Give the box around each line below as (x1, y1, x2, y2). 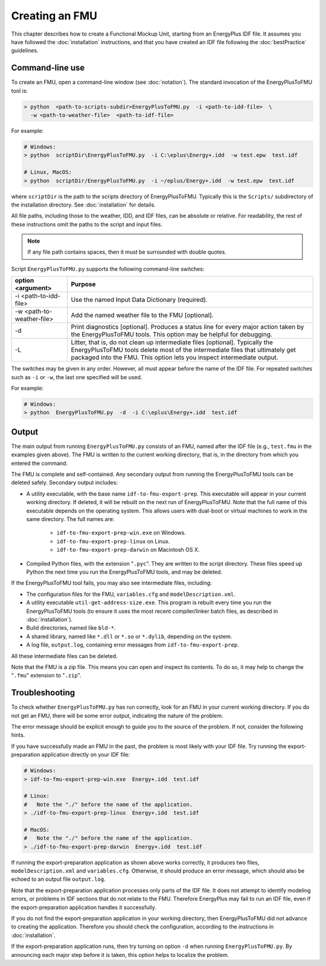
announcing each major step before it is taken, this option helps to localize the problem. (11, 951, 229, 958)
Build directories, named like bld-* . (26, 624, 116, 632)
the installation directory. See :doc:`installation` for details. (11, 201, 156, 208)
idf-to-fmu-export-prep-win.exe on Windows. (56, 529, 187, 537)
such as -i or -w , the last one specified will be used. (11, 373, 142, 380)
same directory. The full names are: (26, 516, 115, 523)
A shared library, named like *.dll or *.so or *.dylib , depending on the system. (26, 633, 232, 640)
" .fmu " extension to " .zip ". (11, 672, 81, 679)
